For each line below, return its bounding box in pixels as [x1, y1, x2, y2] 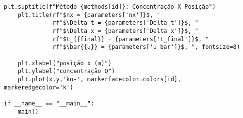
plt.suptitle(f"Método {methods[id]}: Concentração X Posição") [4, 3, 216, 10]
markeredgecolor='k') [4, 84, 74, 91]
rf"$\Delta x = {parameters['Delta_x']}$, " [52, 27, 198, 34]
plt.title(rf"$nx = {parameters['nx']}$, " [17, 11, 161, 18]
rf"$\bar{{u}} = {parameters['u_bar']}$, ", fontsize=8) [52, 44, 240, 51]
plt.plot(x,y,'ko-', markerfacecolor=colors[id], [17, 75, 181, 83]
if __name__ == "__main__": [4, 100, 95, 107]
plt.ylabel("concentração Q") [17, 68, 115, 75]
